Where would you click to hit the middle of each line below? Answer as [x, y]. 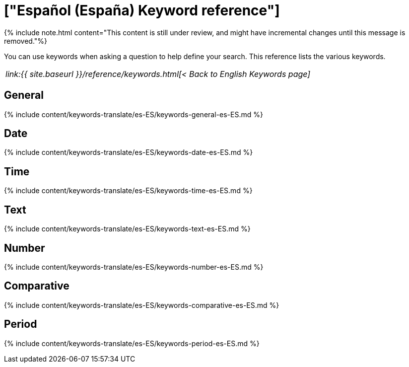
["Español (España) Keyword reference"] [142, 10]
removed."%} [26, 41]
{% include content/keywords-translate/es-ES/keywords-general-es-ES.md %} [134, 114]
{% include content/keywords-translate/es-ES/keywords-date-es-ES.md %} [129, 152]
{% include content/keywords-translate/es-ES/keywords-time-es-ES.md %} [128, 191]
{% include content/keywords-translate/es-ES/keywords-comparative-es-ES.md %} [142, 305]
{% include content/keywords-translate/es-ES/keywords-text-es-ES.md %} [127, 229]
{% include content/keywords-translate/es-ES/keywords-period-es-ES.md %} [132, 343]
